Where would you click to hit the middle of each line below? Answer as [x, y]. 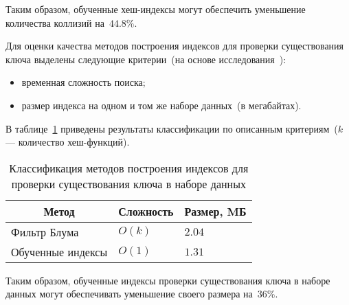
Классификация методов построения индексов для [129, 168]
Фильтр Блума [45, 231]
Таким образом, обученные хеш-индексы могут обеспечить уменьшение [156, 9]
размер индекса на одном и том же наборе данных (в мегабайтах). [161, 105]
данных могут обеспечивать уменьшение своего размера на [129, 294]
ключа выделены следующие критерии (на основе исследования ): [146, 59]
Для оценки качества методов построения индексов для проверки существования [175, 46]
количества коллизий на [55, 22]
